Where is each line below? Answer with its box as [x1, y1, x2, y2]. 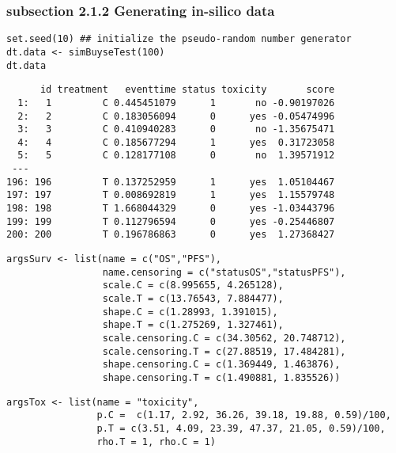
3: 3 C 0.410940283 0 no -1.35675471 [17, 124, 335, 135]
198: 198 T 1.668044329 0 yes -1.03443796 [6, 203, 335, 215]
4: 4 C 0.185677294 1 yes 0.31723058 [17, 136, 335, 148]
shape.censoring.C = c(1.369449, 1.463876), [102, 359, 341, 371]
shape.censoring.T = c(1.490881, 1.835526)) [102, 371, 341, 383]
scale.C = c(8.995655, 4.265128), [102, 280, 284, 291]
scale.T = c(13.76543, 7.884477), [102, 293, 284, 305]
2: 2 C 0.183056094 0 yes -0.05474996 [17, 110, 335, 122]
